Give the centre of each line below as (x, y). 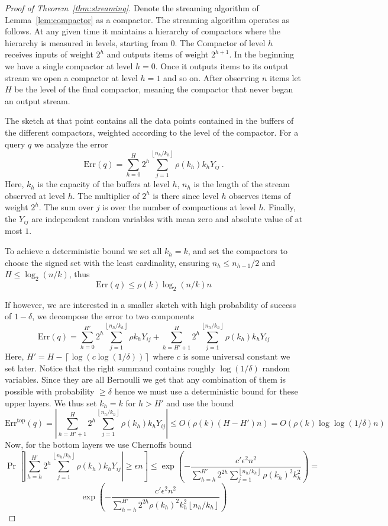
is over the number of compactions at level (179, 207)
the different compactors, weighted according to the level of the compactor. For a (152, 132)
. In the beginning (262, 54)
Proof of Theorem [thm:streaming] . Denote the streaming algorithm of (132, 8)
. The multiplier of (106, 195)
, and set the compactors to (237, 251)
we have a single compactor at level (69, 65)
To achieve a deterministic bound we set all (83, 251)
